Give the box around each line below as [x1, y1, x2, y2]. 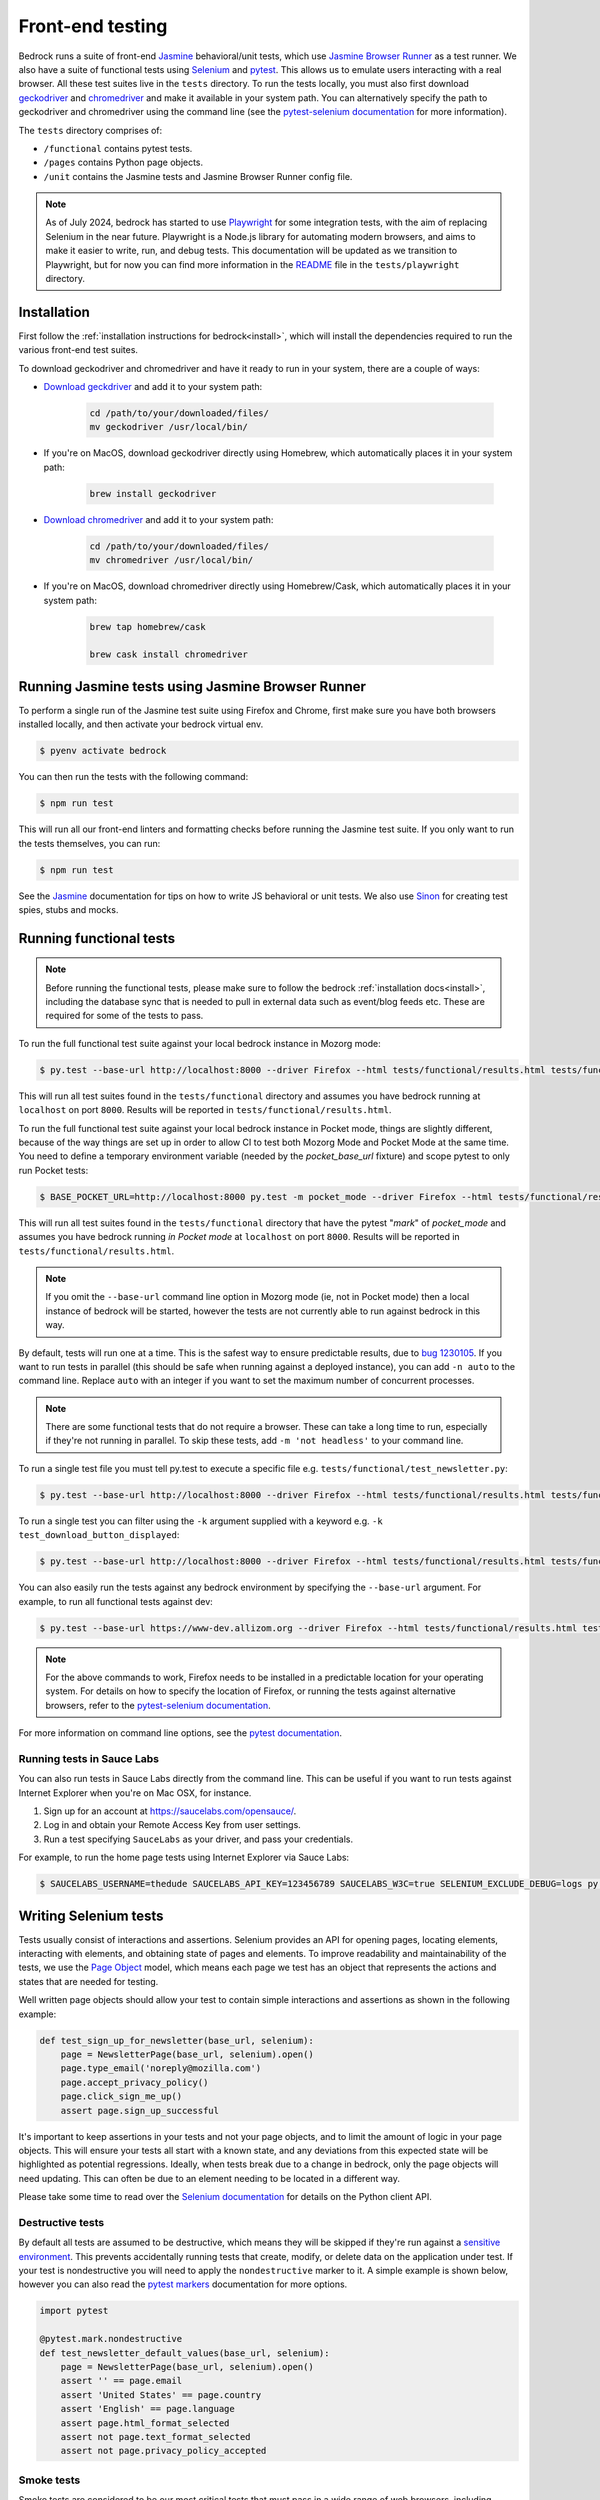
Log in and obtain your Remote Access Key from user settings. [43, 1819, 302, 1831]
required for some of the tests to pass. [45, 1010, 204, 1022]
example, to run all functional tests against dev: [18, 1595, 214, 1607]
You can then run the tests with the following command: [18, 771, 249, 783]
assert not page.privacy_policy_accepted [60, 2445, 267, 2457]
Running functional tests [18, 930, 176, 947]
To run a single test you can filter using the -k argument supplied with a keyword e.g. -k [18, 1515, 384, 1527]
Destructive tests [18, 2215, 105, 2229]
